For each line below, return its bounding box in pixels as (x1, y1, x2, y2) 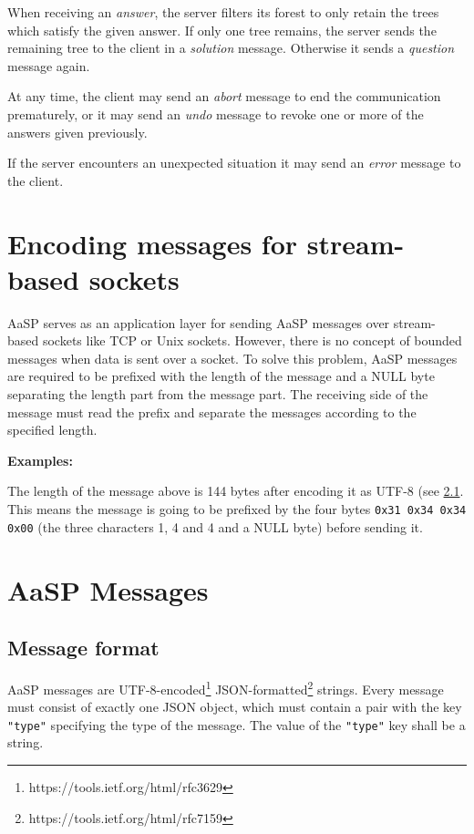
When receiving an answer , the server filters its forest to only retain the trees (7, 3, 439, 21)
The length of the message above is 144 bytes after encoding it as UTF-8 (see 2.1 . (7, 481, 464, 500)
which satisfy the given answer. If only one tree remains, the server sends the (7, 20, 437, 39)
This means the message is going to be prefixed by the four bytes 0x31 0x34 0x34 (7, 499, 467, 518)
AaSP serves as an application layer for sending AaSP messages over (7, 313, 390, 332)
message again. (7, 56, 90, 75)
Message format (7, 633, 160, 662)
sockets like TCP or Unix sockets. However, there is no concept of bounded (42, 331, 462, 350)
